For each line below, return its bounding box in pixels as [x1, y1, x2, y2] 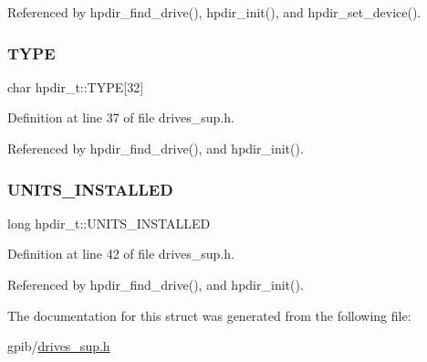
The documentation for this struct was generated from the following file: [7, 305, 411, 325]
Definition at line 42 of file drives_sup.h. [7, 244, 234, 263]
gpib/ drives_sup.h [7, 336, 110, 356]
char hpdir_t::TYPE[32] [7, 77, 144, 96]
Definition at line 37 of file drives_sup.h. [7, 108, 234, 127]
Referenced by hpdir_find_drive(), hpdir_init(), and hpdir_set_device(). [7, 3, 422, 21]
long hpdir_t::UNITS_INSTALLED [7, 213, 211, 232]
